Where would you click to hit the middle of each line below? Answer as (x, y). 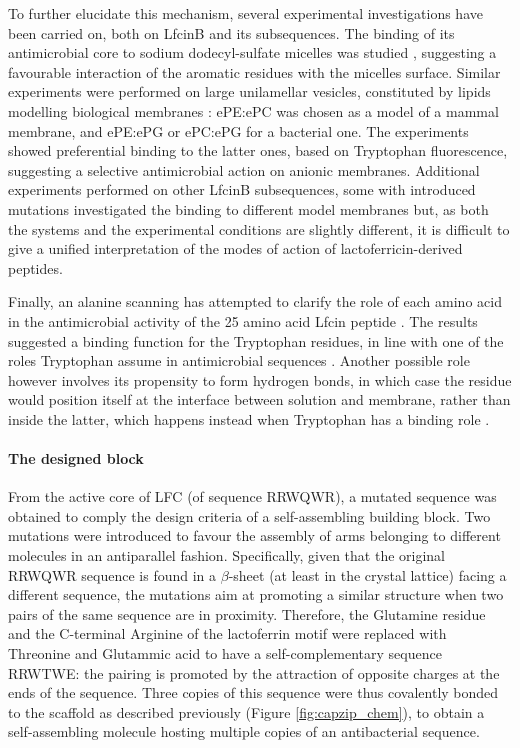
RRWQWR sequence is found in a (112, 574)
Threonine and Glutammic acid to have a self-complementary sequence (225, 653)
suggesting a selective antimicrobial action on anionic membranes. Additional (244, 169)
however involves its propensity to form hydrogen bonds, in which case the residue (260, 379)
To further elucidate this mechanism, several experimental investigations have (245, 13)
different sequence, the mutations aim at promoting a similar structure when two (256, 594)
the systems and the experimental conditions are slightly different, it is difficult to (259, 228)
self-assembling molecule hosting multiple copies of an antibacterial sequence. (244, 731)
